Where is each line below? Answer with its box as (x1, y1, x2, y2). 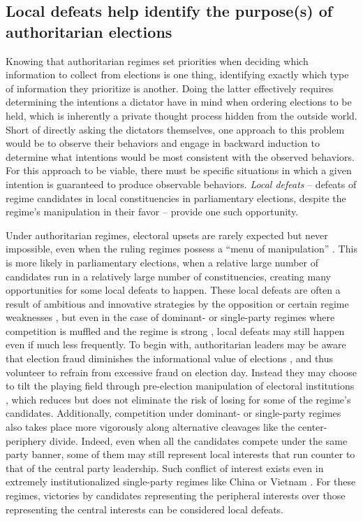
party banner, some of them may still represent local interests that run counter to (6, 447, 355, 462)
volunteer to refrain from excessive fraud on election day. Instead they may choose (6, 364, 357, 379)
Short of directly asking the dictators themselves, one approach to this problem (6, 122, 345, 136)
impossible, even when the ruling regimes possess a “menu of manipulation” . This (6, 241, 357, 256)
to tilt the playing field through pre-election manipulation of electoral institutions (6, 378, 355, 393)
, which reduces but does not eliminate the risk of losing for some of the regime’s (6, 392, 351, 406)
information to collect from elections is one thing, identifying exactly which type (6, 67, 349, 82)
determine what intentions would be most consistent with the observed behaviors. (6, 149, 355, 164)
